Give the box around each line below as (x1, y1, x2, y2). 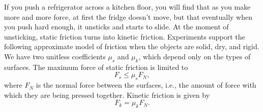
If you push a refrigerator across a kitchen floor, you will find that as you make (4, 2, 251, 12)
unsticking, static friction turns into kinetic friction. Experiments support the (4, 31, 245, 42)
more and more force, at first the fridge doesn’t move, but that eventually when (4, 11, 253, 22)
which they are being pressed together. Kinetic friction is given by (4, 89, 210, 100)
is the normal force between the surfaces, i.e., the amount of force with (36, 80, 256, 90)
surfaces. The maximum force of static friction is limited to (4, 61, 188, 72)
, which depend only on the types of (138, 51, 251, 61)
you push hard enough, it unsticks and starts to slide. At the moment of (4, 21, 229, 32)
